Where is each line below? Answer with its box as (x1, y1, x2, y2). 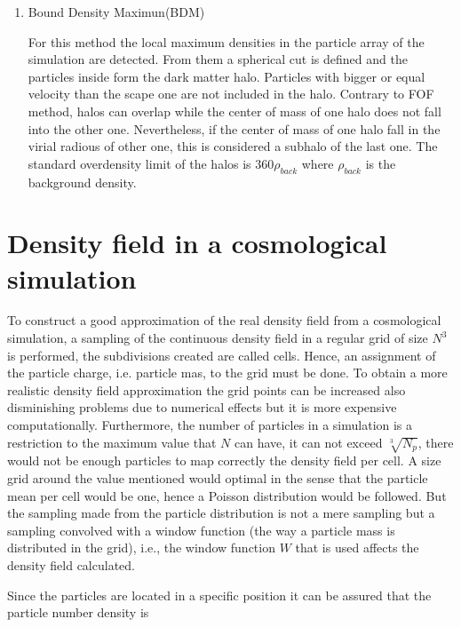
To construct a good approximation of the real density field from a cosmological (7, 311, 441, 329)
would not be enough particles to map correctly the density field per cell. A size (7, 451, 441, 470)
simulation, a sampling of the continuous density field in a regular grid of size (7, 329, 428, 347)
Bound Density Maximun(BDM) (28, 3, 205, 20)
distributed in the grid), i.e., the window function (7, 538, 275, 557)
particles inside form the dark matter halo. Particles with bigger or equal (28, 67, 425, 85)
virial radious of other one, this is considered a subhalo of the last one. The (28, 137, 438, 155)
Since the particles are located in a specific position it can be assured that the (7, 585, 432, 604)
